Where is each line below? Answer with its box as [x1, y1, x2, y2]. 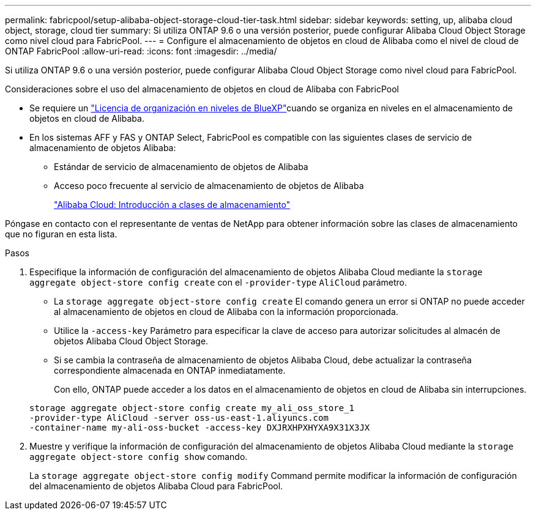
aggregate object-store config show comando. [29, 451, 248, 462]
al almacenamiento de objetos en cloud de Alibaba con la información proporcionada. [54, 306, 398, 317]
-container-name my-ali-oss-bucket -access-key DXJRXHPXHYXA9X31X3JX [29, 423, 370, 432]
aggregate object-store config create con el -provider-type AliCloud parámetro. [29, 277, 407, 287]
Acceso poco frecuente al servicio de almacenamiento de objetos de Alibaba [54, 180, 364, 191]
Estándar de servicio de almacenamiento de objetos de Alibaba [54, 161, 308, 172]
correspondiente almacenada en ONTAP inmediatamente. [54, 365, 286, 376]
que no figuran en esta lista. [5, 229, 117, 239]
